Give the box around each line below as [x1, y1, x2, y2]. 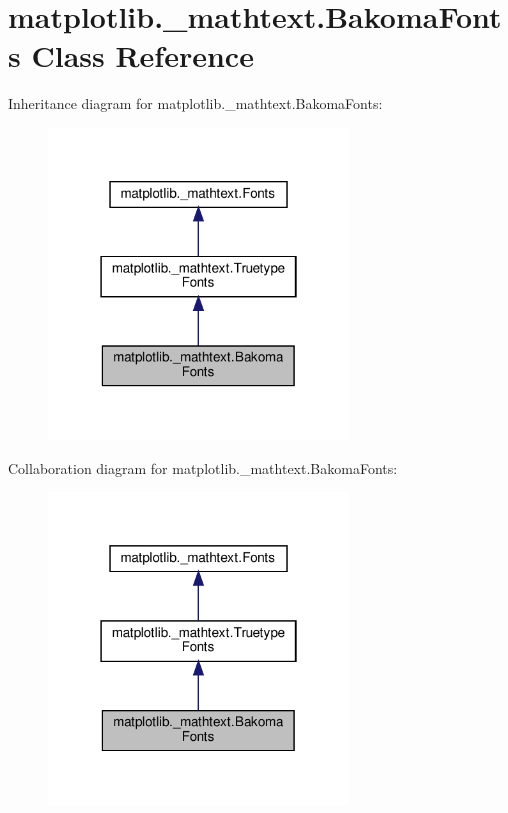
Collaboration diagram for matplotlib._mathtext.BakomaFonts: [8, 457, 398, 478]
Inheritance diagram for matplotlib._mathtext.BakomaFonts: [8, 93, 383, 114]
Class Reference [31, 35, 254, 76]
